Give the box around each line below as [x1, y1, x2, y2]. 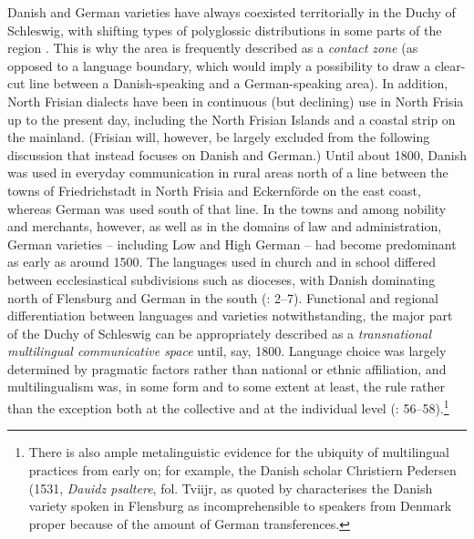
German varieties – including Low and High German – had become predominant [7, 234, 457, 253]
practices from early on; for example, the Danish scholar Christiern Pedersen [28, 460, 457, 479]
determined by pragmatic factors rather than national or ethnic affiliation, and [7, 359, 447, 378]
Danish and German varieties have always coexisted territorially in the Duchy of [7, 3, 456, 21]
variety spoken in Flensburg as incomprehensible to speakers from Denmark [28, 496, 452, 515]
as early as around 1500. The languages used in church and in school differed [7, 252, 436, 271]
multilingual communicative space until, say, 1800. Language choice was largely [7, 341, 447, 361]
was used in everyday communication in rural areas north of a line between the [7, 163, 448, 182]
